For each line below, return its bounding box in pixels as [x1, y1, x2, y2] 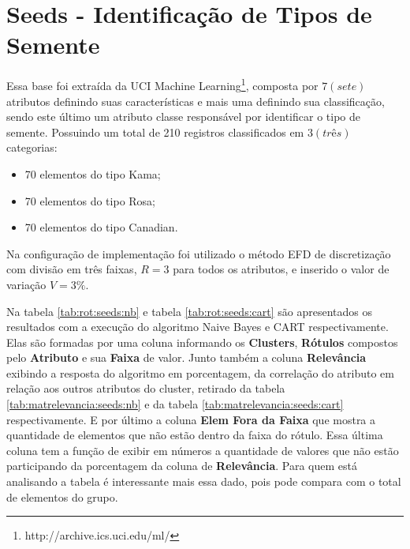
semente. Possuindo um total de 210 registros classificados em [6, 123, 304, 140]
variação [6, 276, 47, 292]
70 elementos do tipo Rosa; [24, 192, 156, 209]
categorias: [6, 139, 58, 156]
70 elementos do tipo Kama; [24, 165, 161, 182]
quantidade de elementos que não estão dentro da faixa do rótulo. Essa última [6, 427, 383, 443]
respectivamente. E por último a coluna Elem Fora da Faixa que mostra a [6, 411, 376, 427]
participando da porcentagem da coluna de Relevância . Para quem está [6, 457, 357, 474]
